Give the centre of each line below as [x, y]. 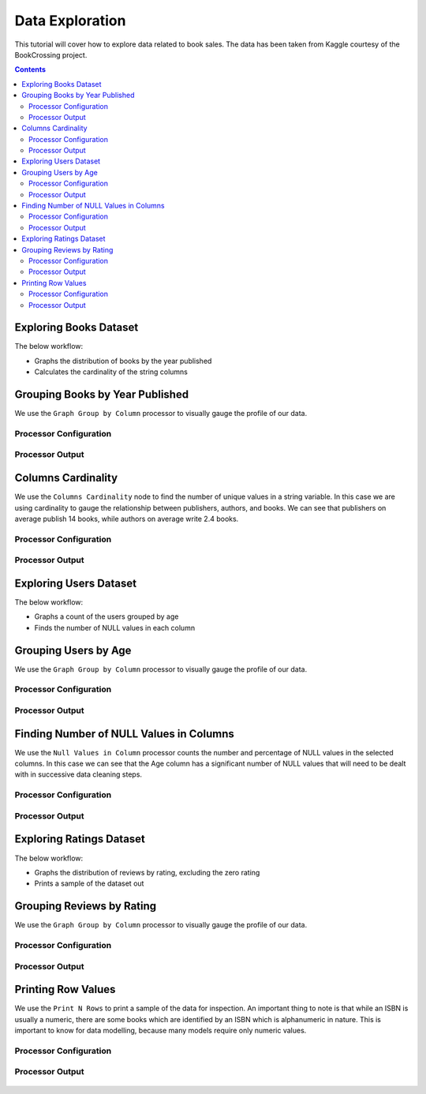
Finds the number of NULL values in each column [115, 628]
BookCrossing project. [51, 54]
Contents [30, 69]
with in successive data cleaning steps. [78, 774]
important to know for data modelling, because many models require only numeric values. [161, 1030]
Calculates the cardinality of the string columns [111, 372]
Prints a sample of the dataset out [89, 883]
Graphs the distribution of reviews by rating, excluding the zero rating [147, 872]
